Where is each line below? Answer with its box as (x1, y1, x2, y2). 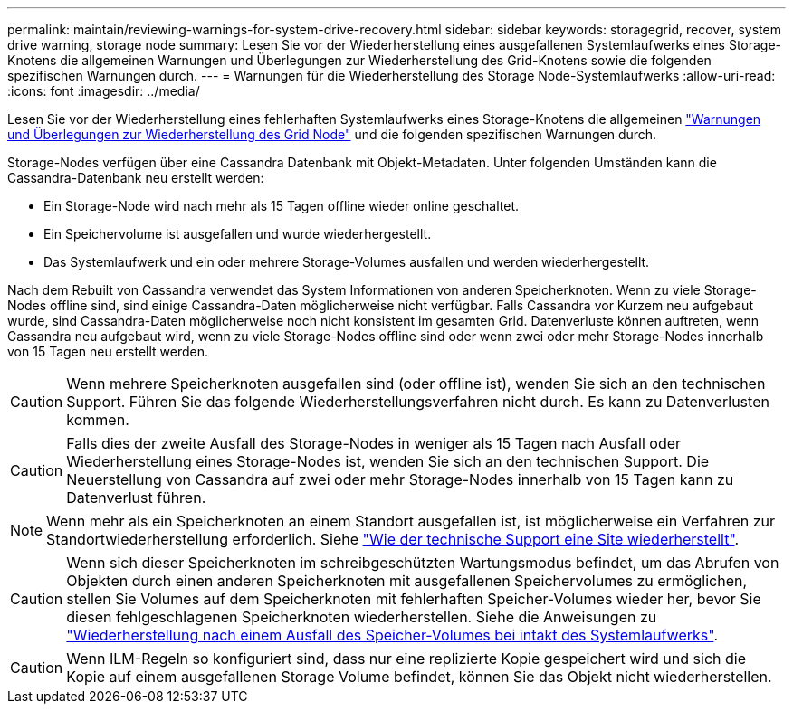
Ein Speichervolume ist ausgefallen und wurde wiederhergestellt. (43, 226, 432, 242)
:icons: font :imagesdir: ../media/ (7, 83, 200, 99)
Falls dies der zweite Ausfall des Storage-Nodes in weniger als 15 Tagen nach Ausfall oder (66, 434, 682, 452)
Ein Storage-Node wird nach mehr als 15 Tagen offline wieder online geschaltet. (43, 198, 519, 213)
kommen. (66, 411, 129, 429)
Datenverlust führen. (66, 488, 206, 507)
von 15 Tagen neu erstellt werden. (7, 344, 208, 359)
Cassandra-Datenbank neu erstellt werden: (7, 170, 264, 185)
